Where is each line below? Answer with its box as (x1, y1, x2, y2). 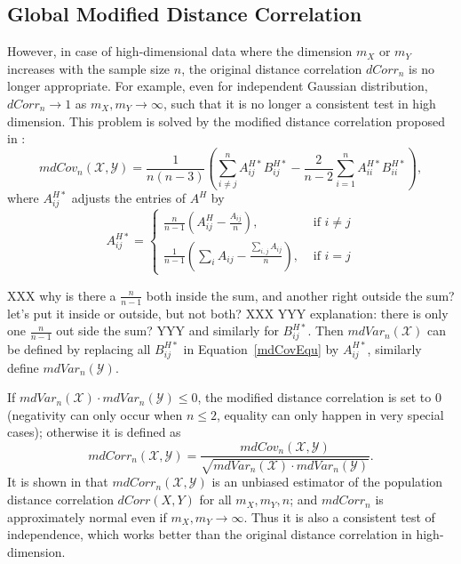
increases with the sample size (7, 59, 171, 77)
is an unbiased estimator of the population (211, 472, 443, 491)
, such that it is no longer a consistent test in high (163, 93, 436, 112)
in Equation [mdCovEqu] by (183, 339, 339, 358)
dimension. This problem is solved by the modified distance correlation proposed (7, 111, 445, 130)
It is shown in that (7, 472, 108, 491)
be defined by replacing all (7, 339, 151, 358)
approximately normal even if (7, 507, 167, 526)
